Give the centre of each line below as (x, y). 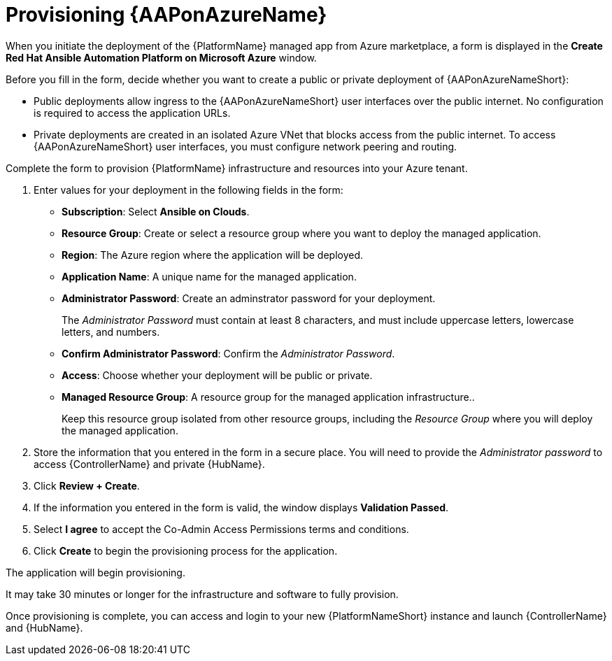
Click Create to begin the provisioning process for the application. (186, 550)
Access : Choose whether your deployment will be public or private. (217, 375)
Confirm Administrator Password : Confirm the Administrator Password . (228, 353)
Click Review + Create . (87, 485)
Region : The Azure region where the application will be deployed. (213, 255)
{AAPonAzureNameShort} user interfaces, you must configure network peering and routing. (245, 146)
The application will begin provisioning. (95, 572)
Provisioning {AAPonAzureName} (166, 15)
